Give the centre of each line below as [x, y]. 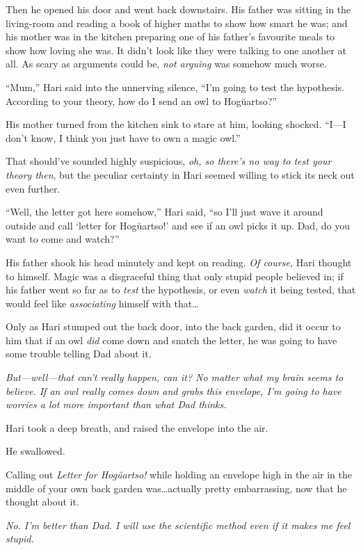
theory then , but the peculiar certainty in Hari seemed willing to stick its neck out [180, 174]
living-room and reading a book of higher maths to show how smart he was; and [177, 23]
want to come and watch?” [63, 239]
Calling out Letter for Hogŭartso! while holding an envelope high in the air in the [179, 475]
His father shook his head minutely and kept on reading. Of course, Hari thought [179, 262]
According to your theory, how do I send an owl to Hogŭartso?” [141, 100]
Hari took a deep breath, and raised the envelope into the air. [137, 427]
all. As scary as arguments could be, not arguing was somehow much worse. [166, 64]
